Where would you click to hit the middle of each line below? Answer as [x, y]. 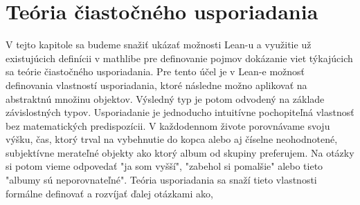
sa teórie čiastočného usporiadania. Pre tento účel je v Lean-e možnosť [155, 71]
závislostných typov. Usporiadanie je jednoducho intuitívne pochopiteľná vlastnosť [180, 112]
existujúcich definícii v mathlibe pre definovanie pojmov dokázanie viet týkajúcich [179, 58]
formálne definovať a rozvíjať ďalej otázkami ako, [109, 193]
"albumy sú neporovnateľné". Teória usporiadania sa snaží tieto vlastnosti [161, 180]
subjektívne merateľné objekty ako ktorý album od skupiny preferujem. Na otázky [180, 152]
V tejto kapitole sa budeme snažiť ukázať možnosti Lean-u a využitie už [159, 45]
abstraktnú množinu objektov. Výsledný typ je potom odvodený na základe [165, 98]
